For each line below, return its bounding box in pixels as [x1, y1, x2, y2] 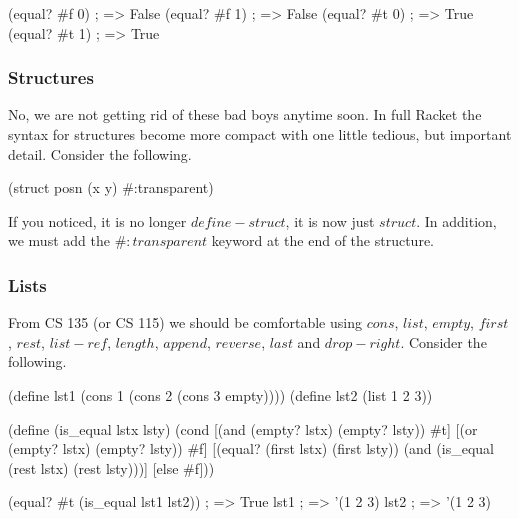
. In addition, [416, 210, 497, 231]
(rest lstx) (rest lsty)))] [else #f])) [8, 457, 215, 478]
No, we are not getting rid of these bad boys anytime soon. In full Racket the [8, 104, 482, 125]
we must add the [8, 230, 110, 251]
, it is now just [285, 210, 375, 231]
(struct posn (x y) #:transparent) [8, 177, 214, 198]
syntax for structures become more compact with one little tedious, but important [8, 124, 512, 144]
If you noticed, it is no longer [8, 210, 187, 231]
